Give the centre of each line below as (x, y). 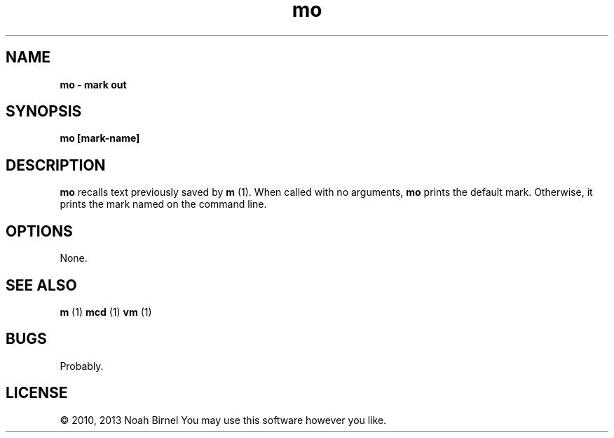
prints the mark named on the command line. (163, 204)
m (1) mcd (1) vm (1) (106, 312)
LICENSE (37, 393)
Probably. (82, 366)
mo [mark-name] (100, 138)
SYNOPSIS (44, 112)
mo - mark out (93, 84)
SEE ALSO (41, 285)
